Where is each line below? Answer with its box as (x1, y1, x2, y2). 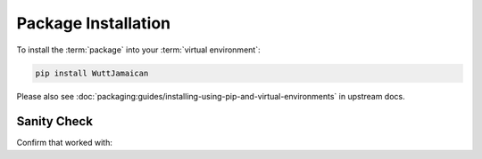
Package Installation (16, 13, 171, 33)
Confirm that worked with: (16, 138, 113, 148)
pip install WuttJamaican (35, 68, 149, 78)
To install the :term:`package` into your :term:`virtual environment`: (16, 44, 261, 55)
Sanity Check (16, 114, 94, 129)
